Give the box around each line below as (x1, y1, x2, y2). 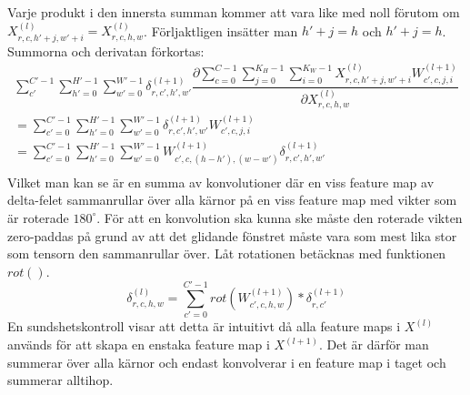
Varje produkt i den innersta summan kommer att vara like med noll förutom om (7, 3, 460, 21)
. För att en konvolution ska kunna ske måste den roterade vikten (96, 208, 463, 227)
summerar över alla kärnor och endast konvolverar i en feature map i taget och (7, 352, 446, 371)
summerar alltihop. (7, 370, 114, 390)
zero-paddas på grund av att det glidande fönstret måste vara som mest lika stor (7, 226, 457, 245)
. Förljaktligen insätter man (144, 21, 298, 40)
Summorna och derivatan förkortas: (7, 41, 205, 60)
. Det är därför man (318, 335, 429, 354)
